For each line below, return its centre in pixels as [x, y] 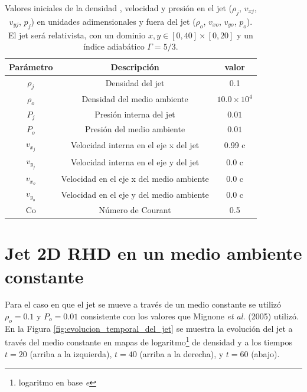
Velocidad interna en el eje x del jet [135, 145]
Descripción [135, 66]
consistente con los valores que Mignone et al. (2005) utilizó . [190, 316]
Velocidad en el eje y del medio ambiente [135, 194]
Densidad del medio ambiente [135, 99]
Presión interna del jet [135, 114]
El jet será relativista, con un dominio [77, 35]
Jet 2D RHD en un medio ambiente [153, 253]
